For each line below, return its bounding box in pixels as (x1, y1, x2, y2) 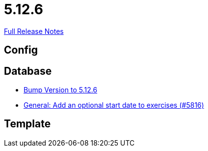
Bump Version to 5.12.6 (24, 86, 98, 94)
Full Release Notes (4, 27, 64, 35)
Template (4, 118, 51, 130)
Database (4, 64, 52, 77)
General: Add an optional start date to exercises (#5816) (24, 101, 204, 110)
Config (4, 44, 38, 57)
